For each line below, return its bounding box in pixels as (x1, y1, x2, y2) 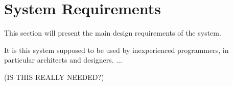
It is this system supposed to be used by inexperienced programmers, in (4, 44, 229, 55)
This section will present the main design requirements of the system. (4, 27, 221, 38)
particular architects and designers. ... (4, 54, 123, 65)
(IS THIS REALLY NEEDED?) (4, 71, 104, 82)
